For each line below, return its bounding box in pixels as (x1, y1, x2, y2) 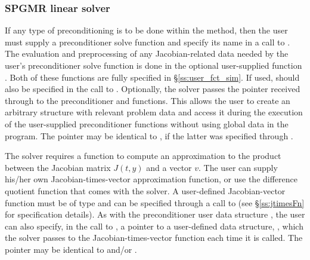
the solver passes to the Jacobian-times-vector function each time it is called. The (5, 231, 303, 244)
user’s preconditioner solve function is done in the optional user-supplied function (5, 59, 302, 71)
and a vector (146, 161, 192, 173)
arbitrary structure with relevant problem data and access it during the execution (5, 106, 303, 118)
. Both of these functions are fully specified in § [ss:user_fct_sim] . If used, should (5, 71, 300, 83)
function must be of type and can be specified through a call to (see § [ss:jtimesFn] (5, 196, 305, 209)
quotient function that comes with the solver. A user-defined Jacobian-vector (5, 184, 286, 197)
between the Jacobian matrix (5, 161, 111, 173)
